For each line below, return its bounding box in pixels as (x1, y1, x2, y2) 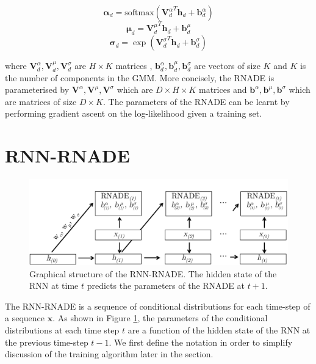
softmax (124, 9, 154, 17)
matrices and (198, 83, 247, 96)
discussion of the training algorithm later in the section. (5, 348, 214, 360)
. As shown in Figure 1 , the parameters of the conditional (52, 311, 268, 324)
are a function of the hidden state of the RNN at (127, 323, 311, 336)
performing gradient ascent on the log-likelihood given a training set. (5, 107, 262, 120)
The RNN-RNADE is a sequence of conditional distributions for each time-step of (5, 299, 311, 312)
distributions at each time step (5, 323, 120, 336)
